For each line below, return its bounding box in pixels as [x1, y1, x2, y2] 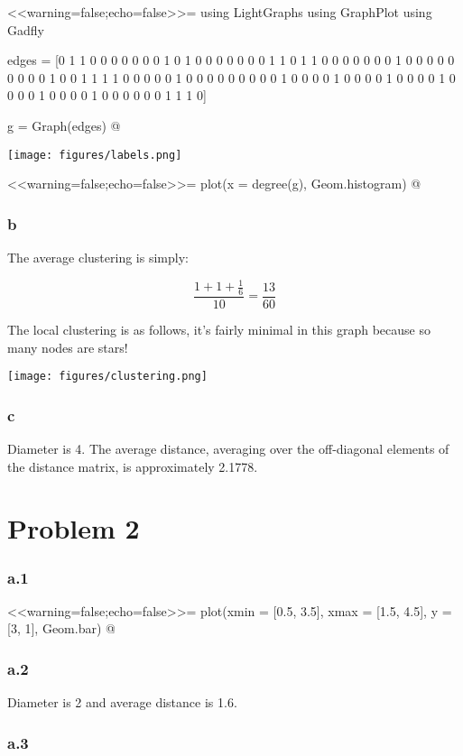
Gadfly [7, 20, 44, 39]
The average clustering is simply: [7, 248, 189, 267]
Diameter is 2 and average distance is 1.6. [7, 693, 237, 712]
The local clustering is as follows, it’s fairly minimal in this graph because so [7, 320, 431, 338]
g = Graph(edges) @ [7, 115, 121, 134]
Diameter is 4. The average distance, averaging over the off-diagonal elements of [7, 439, 449, 458]
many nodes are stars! [7, 337, 128, 356]
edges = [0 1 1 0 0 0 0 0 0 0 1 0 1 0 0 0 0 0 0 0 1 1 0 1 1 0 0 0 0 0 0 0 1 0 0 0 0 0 [7, 51, 455, 69]
